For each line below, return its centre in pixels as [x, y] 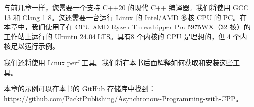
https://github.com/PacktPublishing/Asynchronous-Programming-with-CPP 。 [123, 98]
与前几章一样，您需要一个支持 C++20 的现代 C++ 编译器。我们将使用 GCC [126, 7]
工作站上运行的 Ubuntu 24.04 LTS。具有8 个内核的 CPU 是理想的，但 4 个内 [126, 36]
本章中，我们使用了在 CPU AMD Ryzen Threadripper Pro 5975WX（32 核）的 [127, 27]
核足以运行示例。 [32, 46]
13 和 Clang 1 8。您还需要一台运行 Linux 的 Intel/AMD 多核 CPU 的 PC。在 [126, 17]
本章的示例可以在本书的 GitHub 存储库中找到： [80, 89]
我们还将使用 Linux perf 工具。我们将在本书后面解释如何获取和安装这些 [119, 62]
